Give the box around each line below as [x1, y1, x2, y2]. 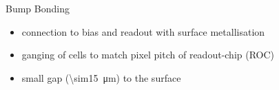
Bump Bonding [6, 1, 70, 15]
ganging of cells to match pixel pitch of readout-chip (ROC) [21, 47, 275, 62]
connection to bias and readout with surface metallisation [21, 24, 265, 38]
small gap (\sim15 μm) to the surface [21, 70, 181, 85]
